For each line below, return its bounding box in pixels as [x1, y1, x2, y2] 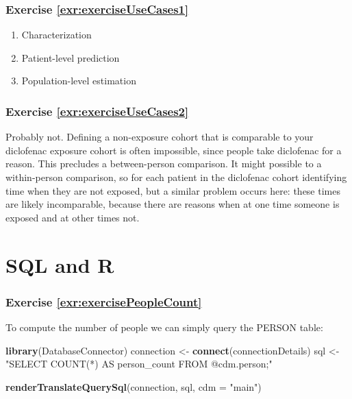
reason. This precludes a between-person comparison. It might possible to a [5, 156, 322, 171]
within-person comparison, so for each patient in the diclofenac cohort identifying [5, 170, 347, 184]
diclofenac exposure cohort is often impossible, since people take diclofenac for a [5, 143, 342, 157]
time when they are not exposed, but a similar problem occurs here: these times [5, 183, 340, 197]
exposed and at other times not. [5, 210, 140, 224]
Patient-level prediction [21, 50, 120, 64]
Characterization [21, 27, 92, 42]
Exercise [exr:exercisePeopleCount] [5, 293, 202, 310]
